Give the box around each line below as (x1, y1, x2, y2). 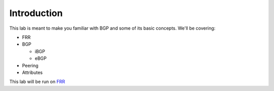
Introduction (9, 8, 63, 19)
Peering (22, 62, 39, 68)
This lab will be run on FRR (9, 78, 65, 85)
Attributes (22, 69, 43, 75)
